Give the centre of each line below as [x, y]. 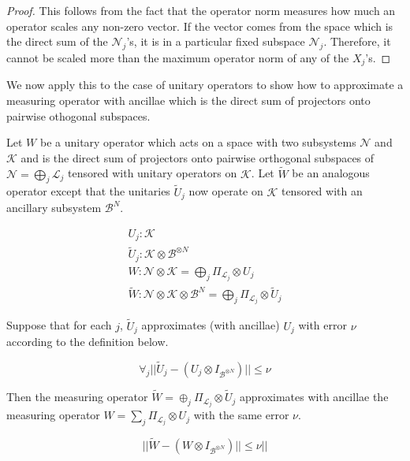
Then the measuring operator [77, 397]
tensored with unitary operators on [153, 173]
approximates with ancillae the [314, 397]
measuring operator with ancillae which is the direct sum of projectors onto [188, 100]
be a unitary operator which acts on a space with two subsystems [198, 142]
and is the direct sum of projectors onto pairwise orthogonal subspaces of [198, 157]
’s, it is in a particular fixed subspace [216, 41]
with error [322, 325]
